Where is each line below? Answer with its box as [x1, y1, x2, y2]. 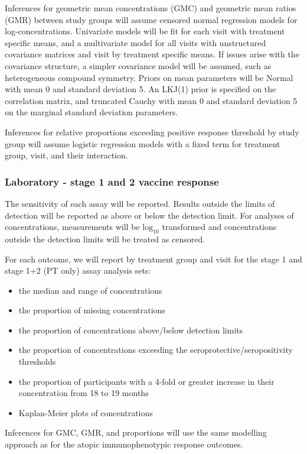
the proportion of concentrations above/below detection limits [18, 323, 243, 336]
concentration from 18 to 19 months [18, 387, 149, 399]
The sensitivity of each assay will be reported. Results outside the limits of [5, 197, 275, 209]
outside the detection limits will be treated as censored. [5, 232, 205, 245]
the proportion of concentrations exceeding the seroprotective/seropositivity [18, 343, 293, 356]
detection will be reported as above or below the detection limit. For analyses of [5, 209, 294, 221]
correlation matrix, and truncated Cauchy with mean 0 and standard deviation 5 [5, 94, 298, 106]
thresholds [18, 355, 56, 368]
